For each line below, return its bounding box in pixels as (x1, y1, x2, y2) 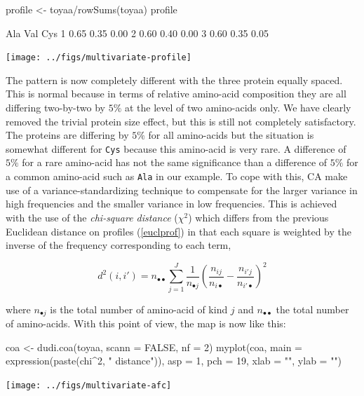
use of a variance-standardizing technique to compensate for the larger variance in (6, 182, 358, 197)
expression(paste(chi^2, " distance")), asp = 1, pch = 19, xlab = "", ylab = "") (6, 353, 342, 368)
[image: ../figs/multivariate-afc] (6, 380, 172, 390)
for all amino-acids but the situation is (148, 128, 314, 142)
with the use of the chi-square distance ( (6, 210, 178, 224)
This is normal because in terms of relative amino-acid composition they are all (6, 86, 346, 101)
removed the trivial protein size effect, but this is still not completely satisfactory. (6, 114, 356, 128)
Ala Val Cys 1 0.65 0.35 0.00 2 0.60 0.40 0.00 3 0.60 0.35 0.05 (6, 25, 269, 40)
